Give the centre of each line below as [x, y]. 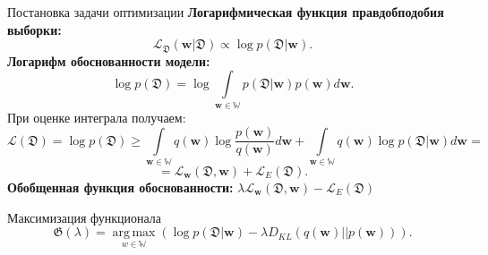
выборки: [34, 29]
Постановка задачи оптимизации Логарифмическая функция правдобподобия [226, 12]
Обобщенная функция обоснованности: [120, 187]
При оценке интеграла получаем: [97, 117]
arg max [134, 233]
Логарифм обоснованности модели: [109, 60]
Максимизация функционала [85, 217]
